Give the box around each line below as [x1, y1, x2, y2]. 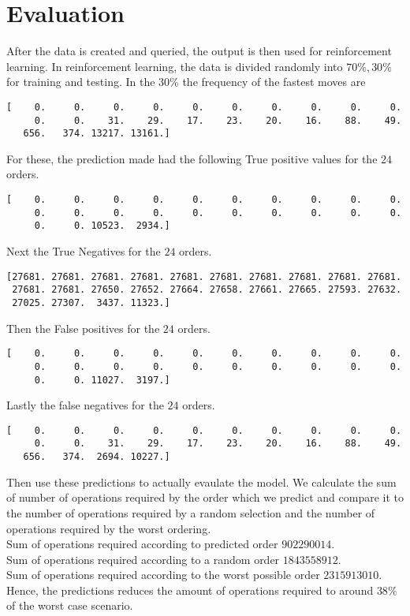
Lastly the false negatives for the [6, 397, 164, 413]
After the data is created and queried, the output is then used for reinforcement [6, 43, 392, 59]
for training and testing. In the [6, 73, 155, 90]
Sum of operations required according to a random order [6, 551, 280, 567]
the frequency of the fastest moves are [182, 73, 366, 90]
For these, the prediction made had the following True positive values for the [6, 150, 378, 166]
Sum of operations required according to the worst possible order [6, 566, 320, 583]
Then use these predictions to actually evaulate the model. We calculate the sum [6, 473, 397, 490]
